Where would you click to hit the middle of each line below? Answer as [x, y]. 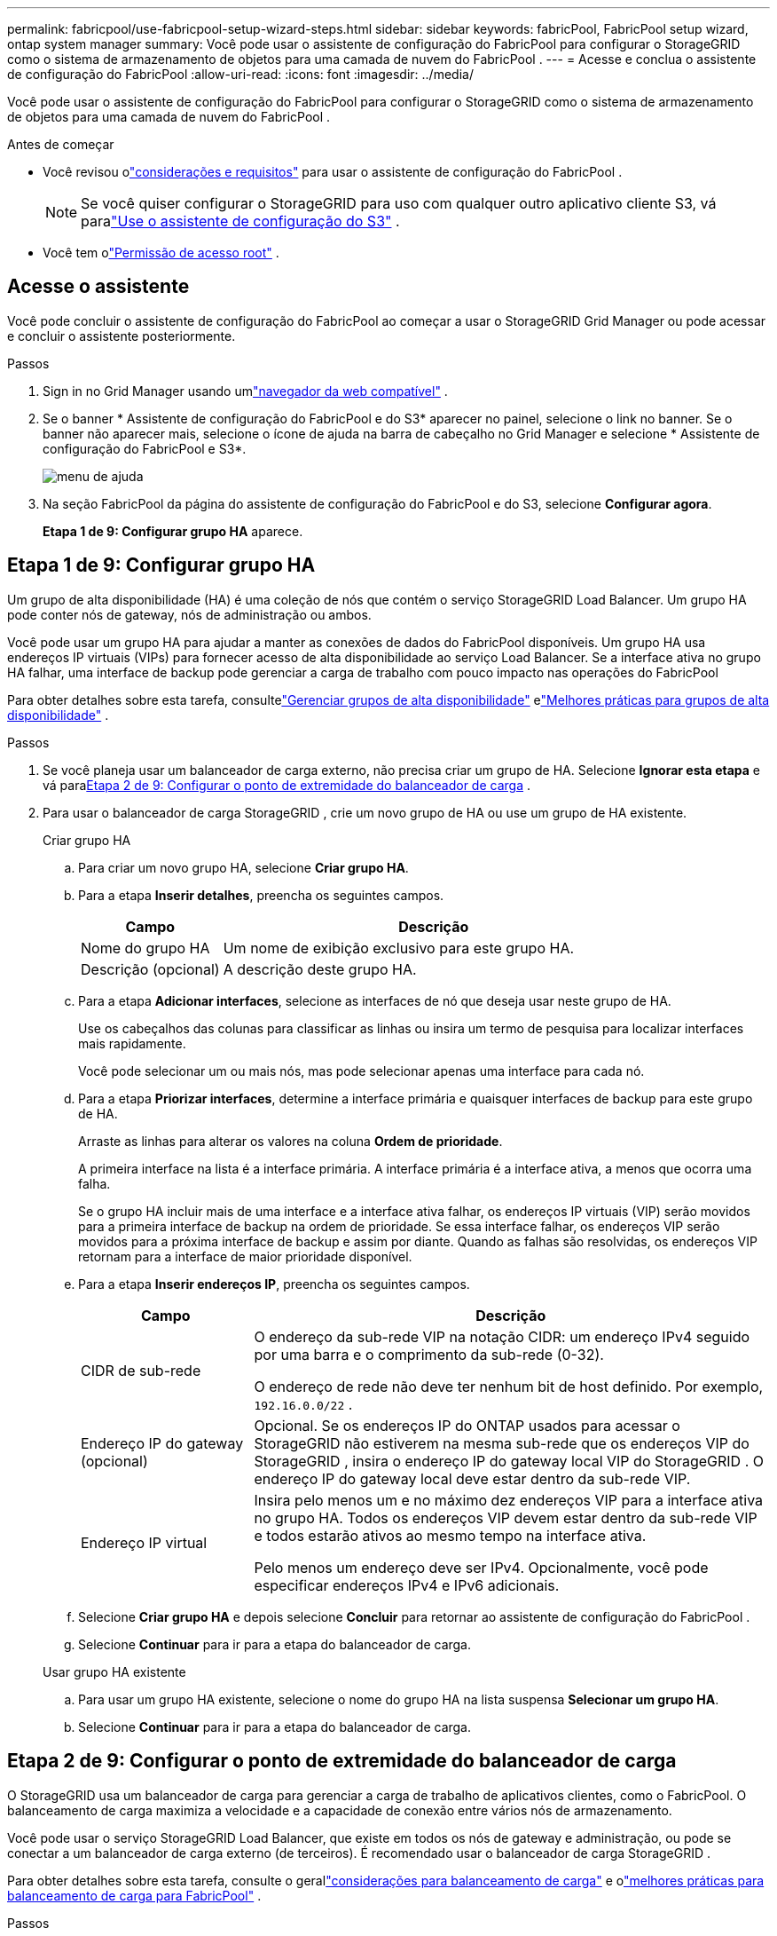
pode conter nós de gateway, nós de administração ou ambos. [189, 614]
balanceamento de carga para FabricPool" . [134, 1895]
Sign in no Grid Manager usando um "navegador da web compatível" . [245, 391]
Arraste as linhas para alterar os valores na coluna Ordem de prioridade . [290, 1141]
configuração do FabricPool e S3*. [145, 448]
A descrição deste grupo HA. [320, 969]
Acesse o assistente [98, 287]
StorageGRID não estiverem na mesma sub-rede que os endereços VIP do [502, 1443]
